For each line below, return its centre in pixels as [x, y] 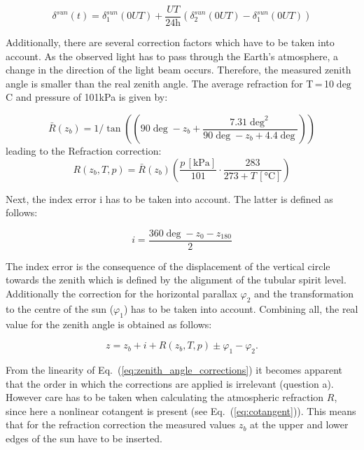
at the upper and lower [299, 424]
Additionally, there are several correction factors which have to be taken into [170, 42]
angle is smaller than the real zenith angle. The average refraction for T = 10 [170, 83]
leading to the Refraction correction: [84, 151]
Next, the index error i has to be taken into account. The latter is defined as [169, 198]
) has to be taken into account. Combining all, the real [241, 308]
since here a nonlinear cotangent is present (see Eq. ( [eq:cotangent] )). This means [181, 410]
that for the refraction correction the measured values [121, 424]
